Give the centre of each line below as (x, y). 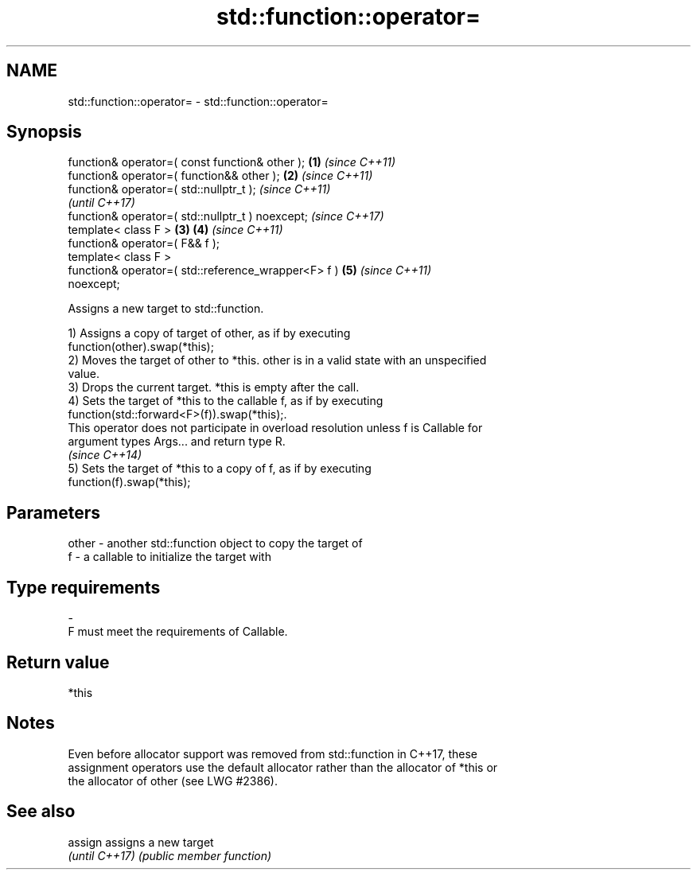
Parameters (53, 512)
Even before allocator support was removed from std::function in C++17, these (273, 753)
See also (41, 812)
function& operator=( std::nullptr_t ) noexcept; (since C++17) (226, 216)
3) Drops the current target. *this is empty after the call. (214, 387)
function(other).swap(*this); (141, 347)
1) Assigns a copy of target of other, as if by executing (209, 333)
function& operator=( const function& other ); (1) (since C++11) (232, 162)
